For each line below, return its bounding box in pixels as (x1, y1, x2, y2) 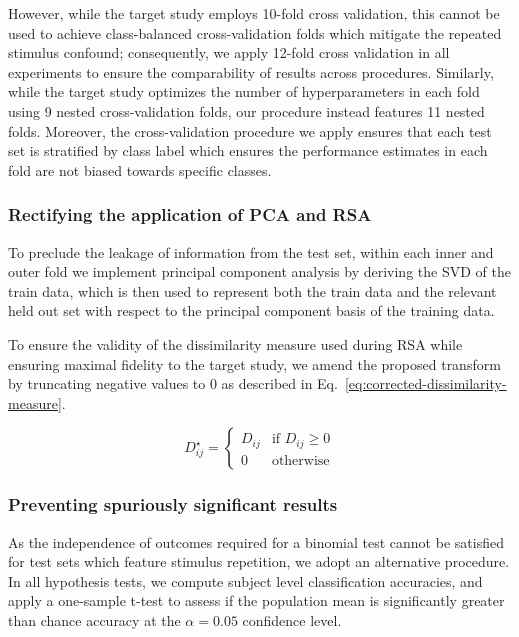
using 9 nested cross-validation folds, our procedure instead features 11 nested (8, 100, 485, 121)
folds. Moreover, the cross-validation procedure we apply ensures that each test (8, 120, 492, 141)
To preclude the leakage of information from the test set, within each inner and (8, 241, 494, 262)
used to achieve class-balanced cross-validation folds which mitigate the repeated (8, 22, 502, 43)
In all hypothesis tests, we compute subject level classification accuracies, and (8, 570, 483, 591)
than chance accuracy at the (8, 609, 181, 630)
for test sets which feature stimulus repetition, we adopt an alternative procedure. (8, 551, 510, 572)
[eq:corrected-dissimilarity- (344, 373, 507, 394)
